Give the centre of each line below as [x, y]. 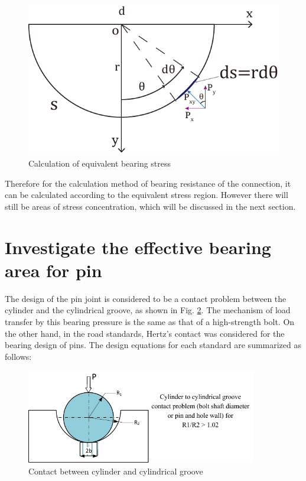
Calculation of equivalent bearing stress [100, 163]
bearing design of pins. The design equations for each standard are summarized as [153, 345]
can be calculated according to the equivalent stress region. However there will [147, 195]
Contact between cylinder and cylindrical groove [116, 471]
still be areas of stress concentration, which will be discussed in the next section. [150, 206]
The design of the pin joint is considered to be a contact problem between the [146, 298]
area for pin [53, 270]
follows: [18, 356]
